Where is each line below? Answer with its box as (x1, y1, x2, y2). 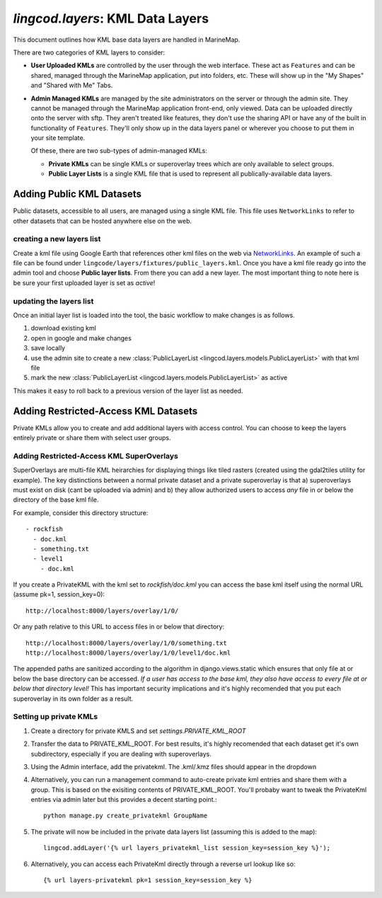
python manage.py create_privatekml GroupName (43, 812, 208, 820)
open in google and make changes (30, 333, 132, 342)
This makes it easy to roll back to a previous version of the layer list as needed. (13, 386, 243, 395)
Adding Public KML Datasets (13, 188, 141, 200)
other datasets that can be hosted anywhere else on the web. (13, 217, 192, 225)
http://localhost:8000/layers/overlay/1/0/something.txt (25, 639, 228, 647)
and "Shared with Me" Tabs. (30, 81, 113, 90)
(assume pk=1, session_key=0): (13, 590, 105, 599)
